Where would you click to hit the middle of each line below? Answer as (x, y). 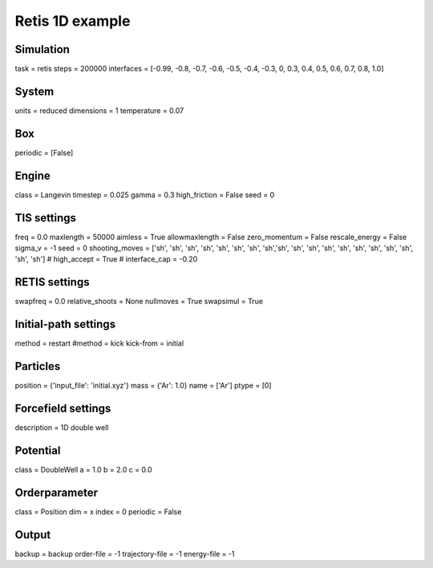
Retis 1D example (73, 21)
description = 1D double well (62, 428)
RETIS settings (52, 282)
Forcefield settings (63, 408)
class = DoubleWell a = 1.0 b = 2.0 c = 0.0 (83, 470)
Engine (33, 175)
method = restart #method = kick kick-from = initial (99, 343)
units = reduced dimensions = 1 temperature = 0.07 (99, 110)
